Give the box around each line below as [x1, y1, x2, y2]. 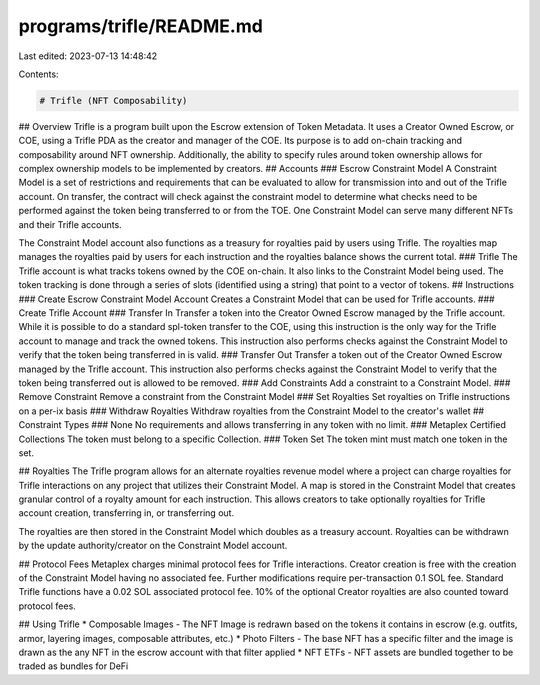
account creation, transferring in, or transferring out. [18, 507, 235, 519]
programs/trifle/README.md [18, 15, 264, 37]
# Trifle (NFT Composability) [39, 95, 188, 106]
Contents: [18, 68, 59, 80]
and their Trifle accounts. [18, 218, 122, 230]
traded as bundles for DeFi [18, 660, 129, 672]
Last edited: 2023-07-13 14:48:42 [18, 50, 158, 62]
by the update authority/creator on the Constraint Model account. [18, 540, 288, 552]
